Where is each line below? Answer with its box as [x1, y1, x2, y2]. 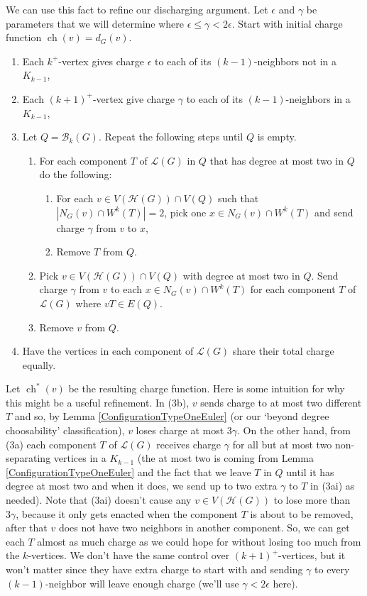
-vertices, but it [278, 548, 346, 563]
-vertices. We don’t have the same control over [28, 548, 230, 563]
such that [217, 190, 259, 205]
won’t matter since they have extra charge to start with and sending [6, 562, 303, 576]
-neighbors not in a [253, 53, 336, 68]
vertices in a [53, 451, 106, 465]
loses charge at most [136, 423, 224, 438]
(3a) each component [6, 436, 97, 451]
